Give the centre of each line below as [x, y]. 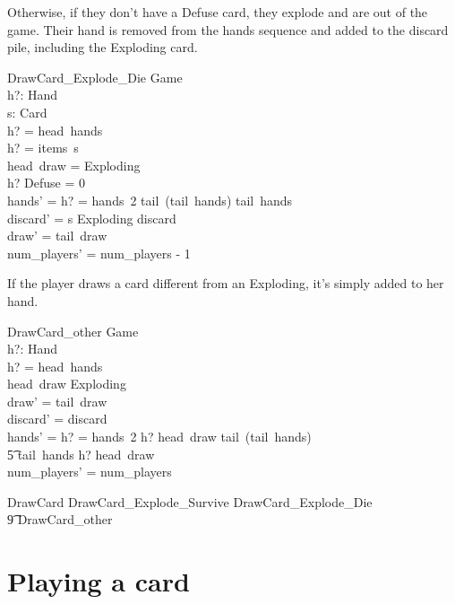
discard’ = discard [57, 419]
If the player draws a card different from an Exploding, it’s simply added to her [226, 283]
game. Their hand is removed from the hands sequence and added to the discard [228, 29]
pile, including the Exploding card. [103, 47]
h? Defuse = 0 [46, 183]
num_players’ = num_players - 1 [99, 253]
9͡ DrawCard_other [60, 519]
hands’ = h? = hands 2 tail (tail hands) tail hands [150, 200]
